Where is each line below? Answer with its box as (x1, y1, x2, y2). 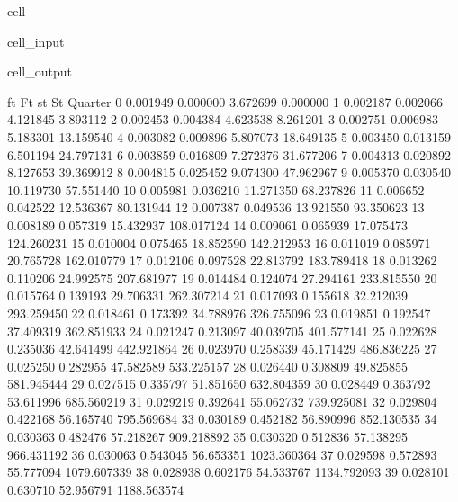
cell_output (7, 62, 72, 81)
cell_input (7, 31, 65, 50)
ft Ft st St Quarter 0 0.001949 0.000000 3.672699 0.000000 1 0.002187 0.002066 (7, 92, 444, 111)
